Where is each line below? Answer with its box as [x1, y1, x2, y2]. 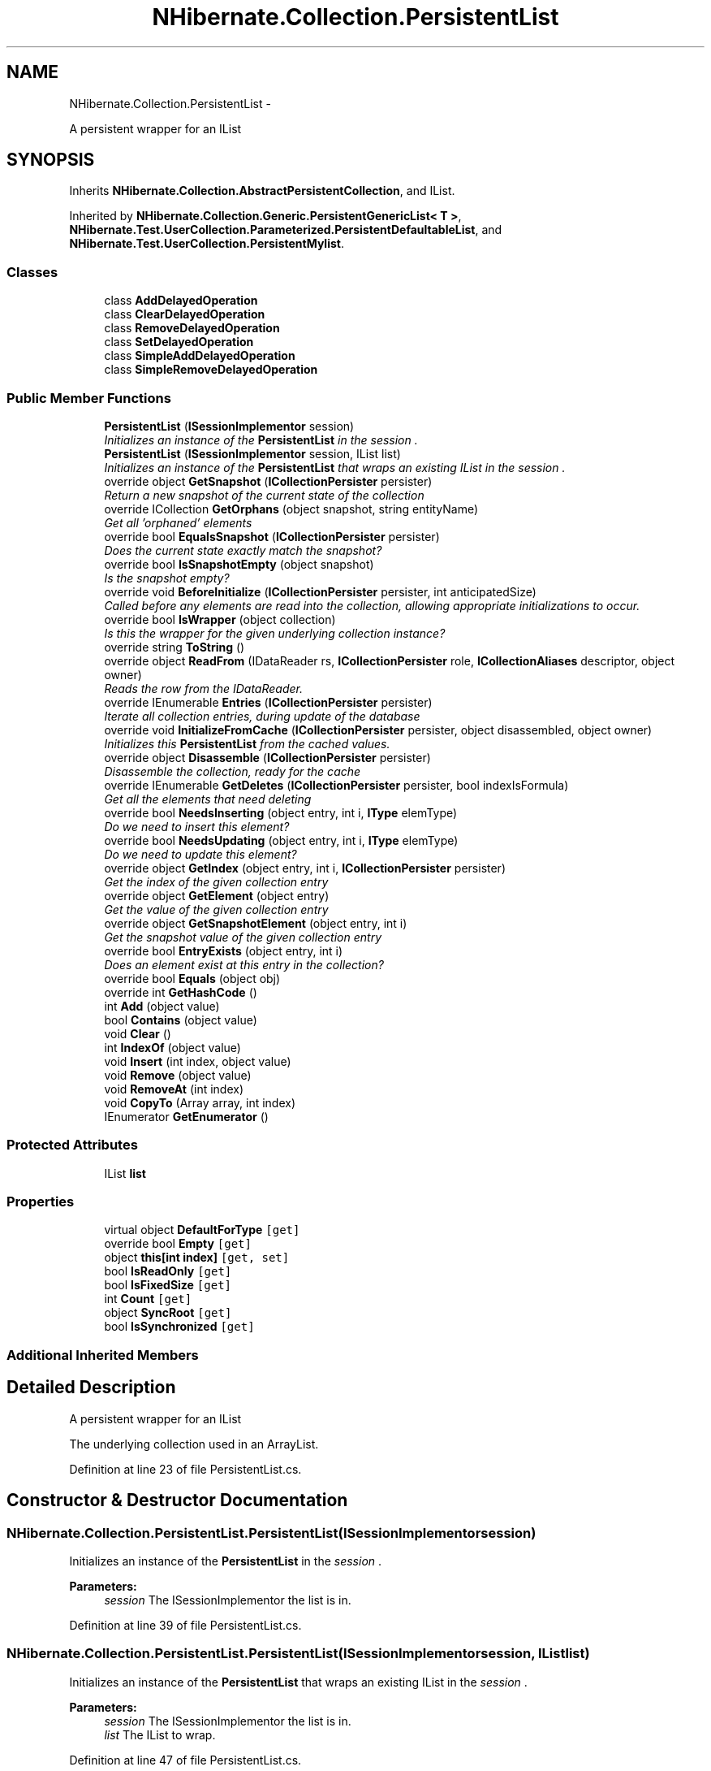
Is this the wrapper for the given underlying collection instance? [104, 626, 446, 640]
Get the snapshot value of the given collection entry [104, 929, 382, 944]
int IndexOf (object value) [104, 1040, 241, 1054]
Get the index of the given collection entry [104, 874, 329, 889]
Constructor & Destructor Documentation [6, 1490, 348, 1511]
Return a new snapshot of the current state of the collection [104, 487, 424, 502]
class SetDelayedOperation [104, 335, 254, 349]
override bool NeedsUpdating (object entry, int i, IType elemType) [104, 833, 459, 847]
